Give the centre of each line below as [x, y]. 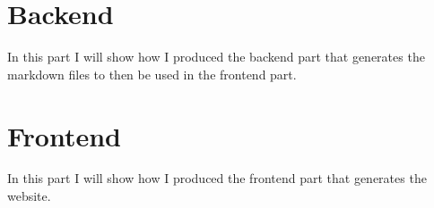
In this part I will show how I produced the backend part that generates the [216, 57]
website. [29, 196]
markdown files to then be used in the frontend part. [152, 74]
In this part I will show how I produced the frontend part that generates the [217, 178]
